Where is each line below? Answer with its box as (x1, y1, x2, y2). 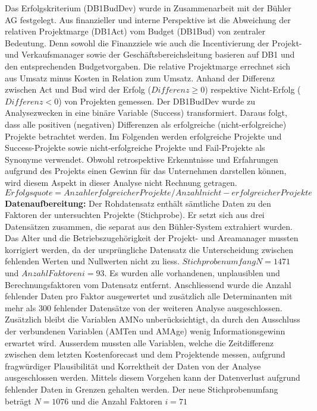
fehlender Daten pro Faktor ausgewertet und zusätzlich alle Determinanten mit (5, 290, 293, 302)
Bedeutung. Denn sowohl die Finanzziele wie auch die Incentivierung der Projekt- (5, 36, 302, 49)
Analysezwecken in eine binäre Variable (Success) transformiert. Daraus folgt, (5, 106, 287, 119)
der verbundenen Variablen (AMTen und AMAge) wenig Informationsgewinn (5, 325, 285, 337)
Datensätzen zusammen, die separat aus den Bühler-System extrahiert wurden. (5, 220, 293, 232)
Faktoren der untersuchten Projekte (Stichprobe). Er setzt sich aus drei (5, 208, 265, 221)
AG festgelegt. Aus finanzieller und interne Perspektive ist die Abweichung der (5, 13, 291, 26)
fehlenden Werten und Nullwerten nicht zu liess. (5, 255, 180, 267)
